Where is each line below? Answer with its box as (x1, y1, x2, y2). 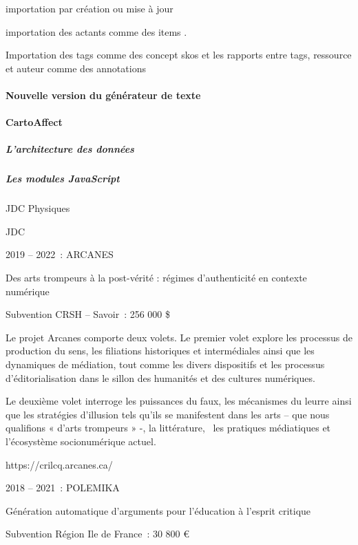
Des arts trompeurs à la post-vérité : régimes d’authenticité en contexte (6, 270, 307, 285)
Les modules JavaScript (6, 171, 120, 186)
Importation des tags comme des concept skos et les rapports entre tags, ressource (6, 47, 352, 62)
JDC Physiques (6, 201, 70, 215)
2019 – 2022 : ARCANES (6, 247, 114, 261)
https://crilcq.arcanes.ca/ (6, 457, 113, 471)
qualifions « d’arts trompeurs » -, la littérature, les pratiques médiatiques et (6, 420, 331, 435)
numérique (6, 284, 50, 298)
